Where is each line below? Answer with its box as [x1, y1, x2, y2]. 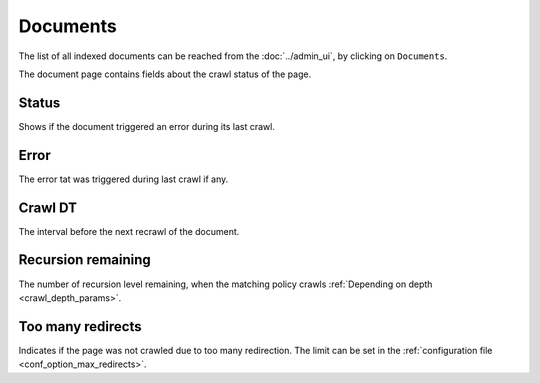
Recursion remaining [18, 251, 152, 269]
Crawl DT [18, 199, 78, 216]
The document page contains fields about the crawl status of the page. [18, 68, 312, 80]
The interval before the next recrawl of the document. [18, 225, 240, 237]
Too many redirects [18, 318, 142, 335]
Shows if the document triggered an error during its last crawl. [18, 120, 275, 132]
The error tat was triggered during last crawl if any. [18, 173, 229, 185]
